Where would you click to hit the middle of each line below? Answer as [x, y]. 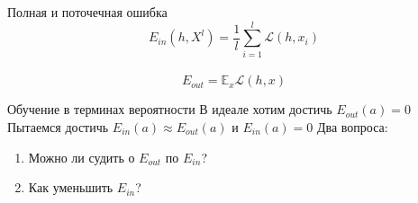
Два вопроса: [353, 126]
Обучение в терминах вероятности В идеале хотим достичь [170, 109]
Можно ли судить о [82, 157]
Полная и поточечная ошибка [87, 12]
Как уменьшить [71, 187]
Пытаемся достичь [58, 126]
